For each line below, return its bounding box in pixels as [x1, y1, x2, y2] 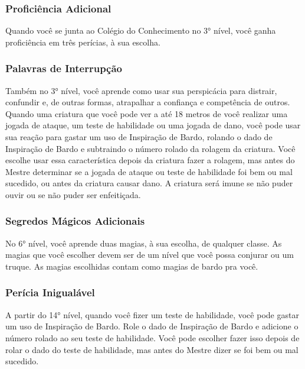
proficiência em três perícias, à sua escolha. [5, 35, 160, 48]
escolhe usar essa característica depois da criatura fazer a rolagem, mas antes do [5, 154, 295, 166]
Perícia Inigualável [5, 285, 95, 300]
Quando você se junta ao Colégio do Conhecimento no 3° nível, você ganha [5, 24, 276, 37]
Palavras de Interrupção [5, 61, 123, 76]
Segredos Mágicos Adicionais [5, 213, 145, 228]
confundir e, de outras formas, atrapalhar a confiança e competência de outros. [5, 96, 290, 108]
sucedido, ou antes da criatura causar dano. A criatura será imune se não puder [5, 177, 293, 189]
